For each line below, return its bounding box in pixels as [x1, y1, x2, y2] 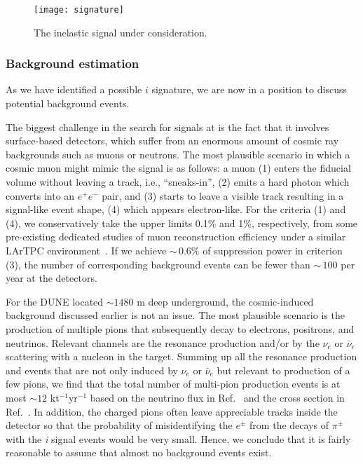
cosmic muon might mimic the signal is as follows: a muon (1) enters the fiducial [6, 161, 351, 175]
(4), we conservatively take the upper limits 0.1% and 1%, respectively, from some [6, 215, 358, 230]
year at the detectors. [6, 271, 97, 285]
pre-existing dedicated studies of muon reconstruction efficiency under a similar [6, 229, 346, 244]
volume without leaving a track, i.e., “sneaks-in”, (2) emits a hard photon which [6, 175, 350, 189]
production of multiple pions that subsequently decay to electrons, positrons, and [6, 321, 355, 336]
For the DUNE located [6, 294, 104, 308]
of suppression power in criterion [203, 243, 343, 257]
